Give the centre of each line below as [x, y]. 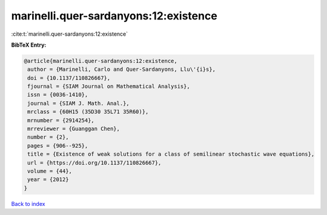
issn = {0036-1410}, [58, 95]
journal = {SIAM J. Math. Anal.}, [78, 103]
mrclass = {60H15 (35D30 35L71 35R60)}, [88, 112]
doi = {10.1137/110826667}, [69, 78]
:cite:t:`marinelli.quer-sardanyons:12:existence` [70, 34]
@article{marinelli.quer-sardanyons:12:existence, [101, 61]
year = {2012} [48, 180]
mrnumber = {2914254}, [61, 120]
